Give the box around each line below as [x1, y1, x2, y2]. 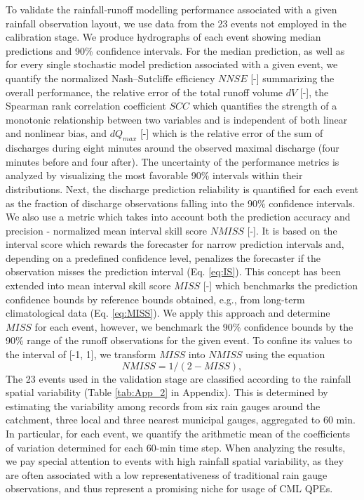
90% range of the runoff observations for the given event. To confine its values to [6, 333, 352, 348]
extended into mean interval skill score [6, 278, 171, 293]
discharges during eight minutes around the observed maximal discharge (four [6, 140, 339, 155]
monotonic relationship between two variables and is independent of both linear [6, 112, 348, 126]
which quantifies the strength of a [192, 98, 337, 113]
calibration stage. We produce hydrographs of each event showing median [6, 29, 321, 44]
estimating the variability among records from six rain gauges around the [6, 398, 321, 413]
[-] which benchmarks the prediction [203, 278, 358, 293]
